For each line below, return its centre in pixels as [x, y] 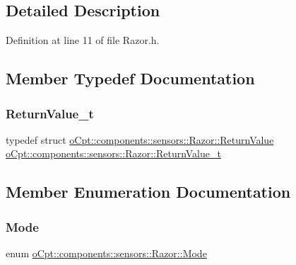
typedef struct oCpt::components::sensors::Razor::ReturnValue [140, 139]
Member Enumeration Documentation [148, 192]
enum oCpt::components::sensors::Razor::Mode [106, 253]
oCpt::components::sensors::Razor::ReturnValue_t [113, 153]
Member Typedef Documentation [130, 78]
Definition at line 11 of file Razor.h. [83, 40]
